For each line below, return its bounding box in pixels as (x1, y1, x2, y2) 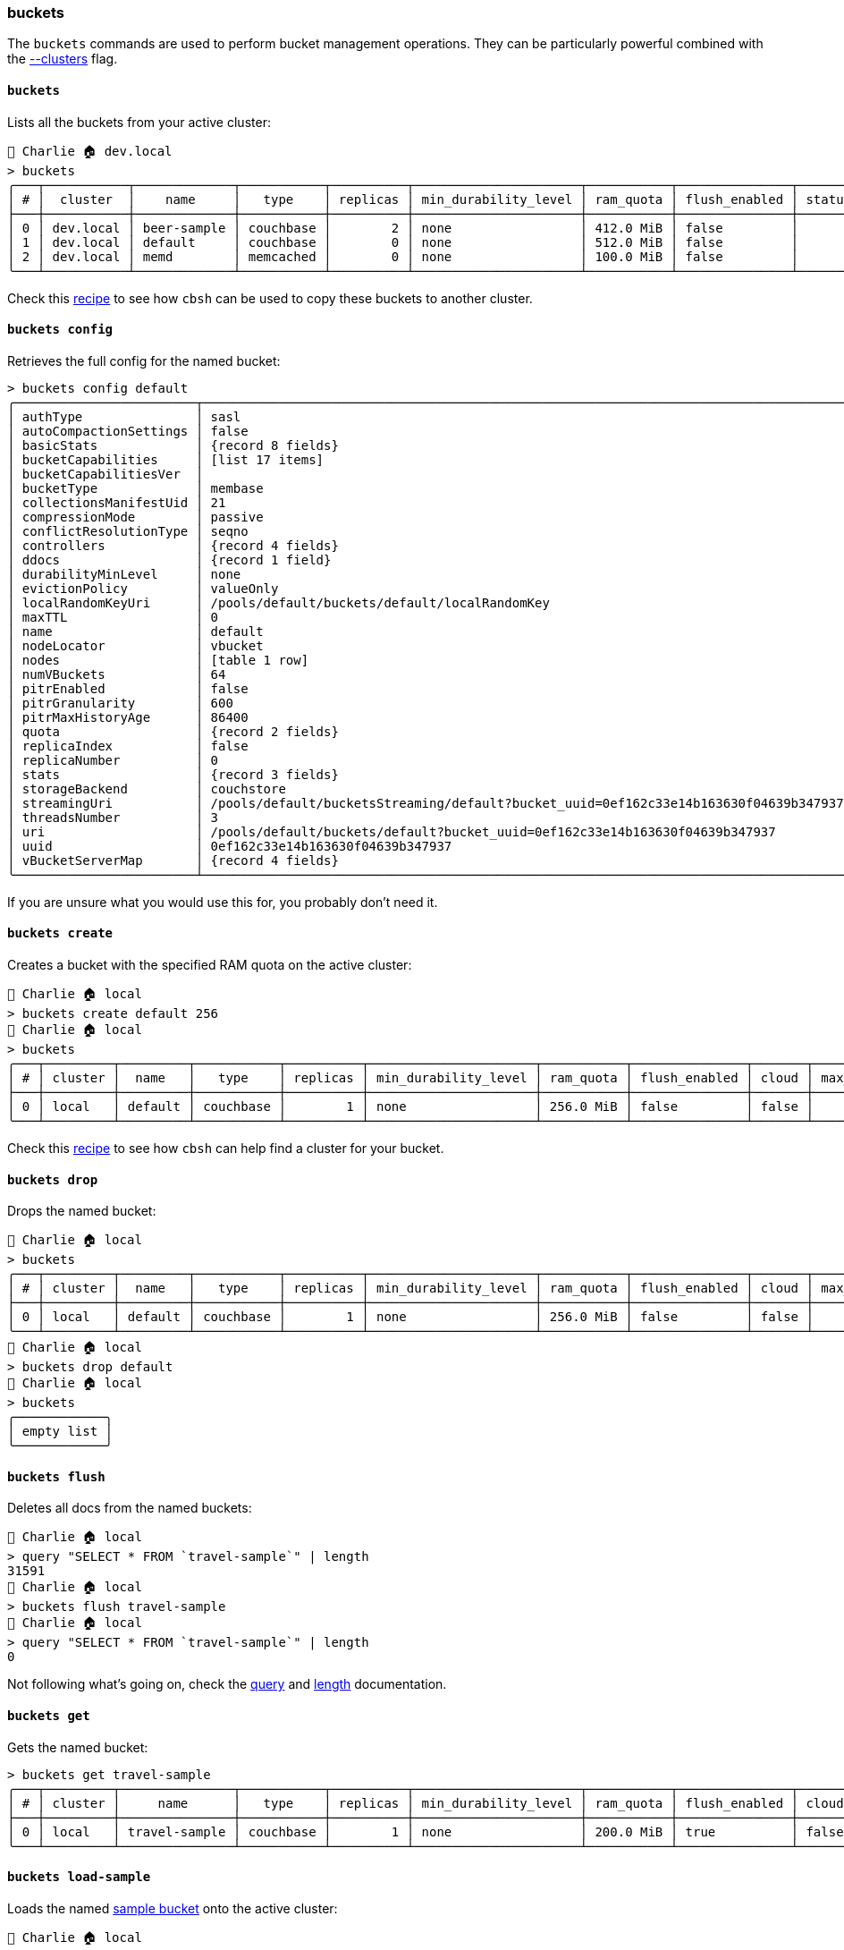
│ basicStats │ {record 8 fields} (7, 437, 339, 453)
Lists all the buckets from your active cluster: (7, 114, 271, 130)
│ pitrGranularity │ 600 (7, 695, 233, 710)
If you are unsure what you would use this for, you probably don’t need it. (7, 894, 438, 910)
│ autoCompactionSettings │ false (7, 423, 249, 438)
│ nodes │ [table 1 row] (7, 652, 309, 667)
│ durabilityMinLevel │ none (7, 566, 241, 581)
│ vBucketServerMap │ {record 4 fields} (7, 852, 339, 868)
